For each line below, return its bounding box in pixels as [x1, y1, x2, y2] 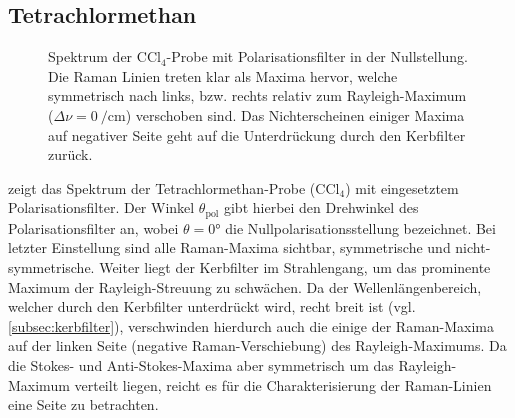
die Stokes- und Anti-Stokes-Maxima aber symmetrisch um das [8, 354, 394, 375]
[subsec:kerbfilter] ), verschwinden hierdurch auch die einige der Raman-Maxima [8, 315, 495, 336]
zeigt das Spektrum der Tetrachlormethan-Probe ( [8, 177, 316, 198]
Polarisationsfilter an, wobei [8, 217, 179, 238]
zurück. [48, 144, 93, 165]
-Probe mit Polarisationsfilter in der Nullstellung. [166, 46, 469, 67]
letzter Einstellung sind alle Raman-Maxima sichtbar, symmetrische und [8, 237, 451, 258]
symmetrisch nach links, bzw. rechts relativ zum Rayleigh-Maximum [48, 85, 467, 106]
